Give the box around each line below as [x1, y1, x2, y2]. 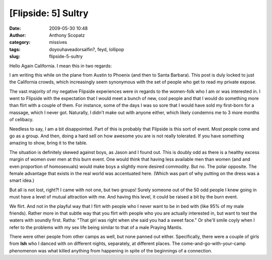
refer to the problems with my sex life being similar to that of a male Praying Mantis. [9, 224, 183, 230]
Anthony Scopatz [49, 32, 85, 38]
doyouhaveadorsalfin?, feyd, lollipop [49, 46, 124, 53]
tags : [9, 46, 21, 53]
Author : [9, 32, 26, 38]
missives [49, 39, 67, 45]
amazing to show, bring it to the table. [9, 140, 88, 146]
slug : [9, 54, 20, 60]
